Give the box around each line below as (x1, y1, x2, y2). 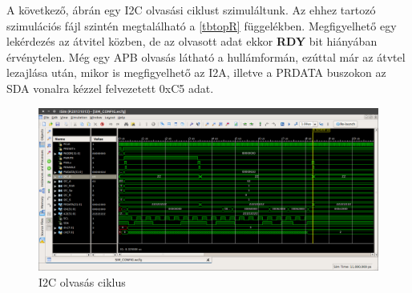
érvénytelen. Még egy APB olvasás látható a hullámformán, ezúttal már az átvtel (6, 48, 406, 65)
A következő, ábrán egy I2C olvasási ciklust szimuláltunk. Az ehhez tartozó (6, 2, 376, 18)
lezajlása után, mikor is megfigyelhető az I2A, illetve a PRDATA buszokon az (6, 64, 386, 81)
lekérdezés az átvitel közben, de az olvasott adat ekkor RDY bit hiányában (6, 33, 378, 50)
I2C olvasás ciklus (38, 273, 126, 290)
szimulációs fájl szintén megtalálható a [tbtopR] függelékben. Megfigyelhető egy (6, 17, 397, 34)
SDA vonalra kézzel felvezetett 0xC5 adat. (6, 79, 214, 96)
